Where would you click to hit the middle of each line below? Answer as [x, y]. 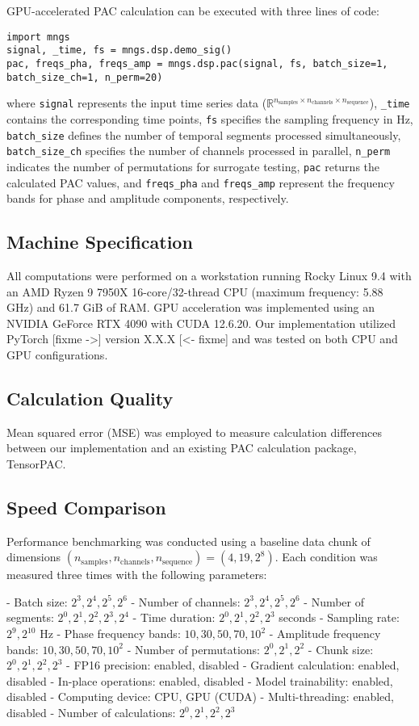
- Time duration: [174, 617]
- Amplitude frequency [325, 634]
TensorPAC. [36, 463]
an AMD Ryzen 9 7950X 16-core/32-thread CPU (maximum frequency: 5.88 [195, 291]
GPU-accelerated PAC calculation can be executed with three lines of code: [193, 10]
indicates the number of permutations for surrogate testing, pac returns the [193, 166]
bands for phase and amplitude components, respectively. [148, 198]
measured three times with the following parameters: [137, 575]
